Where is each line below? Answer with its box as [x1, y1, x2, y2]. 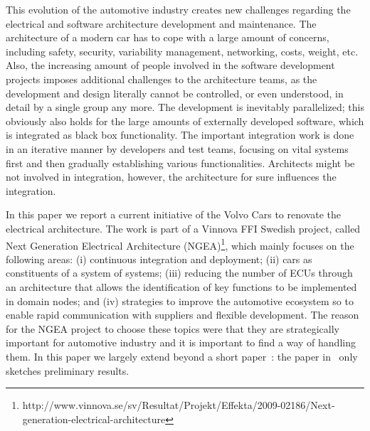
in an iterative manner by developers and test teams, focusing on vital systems [6, 141, 349, 156]
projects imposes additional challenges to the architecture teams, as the [6, 71, 317, 86]
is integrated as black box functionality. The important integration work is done [6, 127, 354, 142]
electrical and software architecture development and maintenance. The [6, 16, 317, 31]
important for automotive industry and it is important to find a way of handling [6, 335, 356, 350]
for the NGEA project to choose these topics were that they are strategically [6, 321, 339, 336]
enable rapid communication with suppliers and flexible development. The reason [6, 307, 359, 322]
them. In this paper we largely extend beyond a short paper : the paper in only [6, 348, 358, 363]
